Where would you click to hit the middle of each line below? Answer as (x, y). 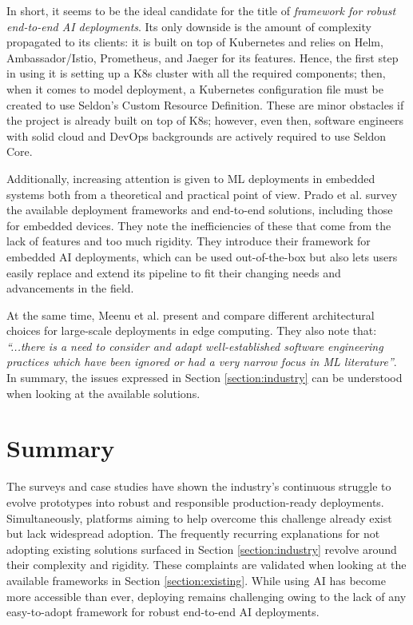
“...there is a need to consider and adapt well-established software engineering (195, 346)
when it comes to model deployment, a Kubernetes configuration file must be (195, 88)
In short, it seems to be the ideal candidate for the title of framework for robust (201, 10)
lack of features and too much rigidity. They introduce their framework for (189, 241)
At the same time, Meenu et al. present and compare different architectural (191, 314)
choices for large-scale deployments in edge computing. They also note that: (192, 330)
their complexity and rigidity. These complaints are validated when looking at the (206, 565)
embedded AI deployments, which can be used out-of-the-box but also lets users (202, 256)
